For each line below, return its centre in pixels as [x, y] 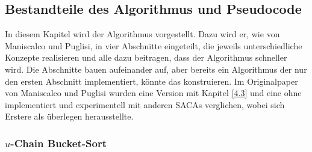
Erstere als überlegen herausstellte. [69, 116]
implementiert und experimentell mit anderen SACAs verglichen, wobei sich [145, 104]
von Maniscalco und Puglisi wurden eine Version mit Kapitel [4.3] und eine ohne [153, 93]
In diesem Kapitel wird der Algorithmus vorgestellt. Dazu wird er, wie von [142, 34]
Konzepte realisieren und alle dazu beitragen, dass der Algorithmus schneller [146, 57]
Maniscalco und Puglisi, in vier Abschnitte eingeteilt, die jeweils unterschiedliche [154, 45]
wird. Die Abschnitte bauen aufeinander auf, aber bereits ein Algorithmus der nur [156, 69]
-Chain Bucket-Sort [58, 143]
